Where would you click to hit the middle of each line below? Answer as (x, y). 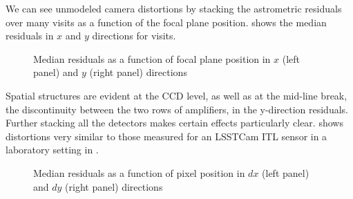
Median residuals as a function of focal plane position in (152, 58)
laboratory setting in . (52, 150)
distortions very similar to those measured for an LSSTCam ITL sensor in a (166, 136)
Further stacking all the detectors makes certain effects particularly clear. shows (174, 123)
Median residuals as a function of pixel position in (139, 172)
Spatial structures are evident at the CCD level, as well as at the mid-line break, (176, 95)
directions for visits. (134, 36)
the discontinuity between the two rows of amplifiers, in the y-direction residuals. (177, 109)
